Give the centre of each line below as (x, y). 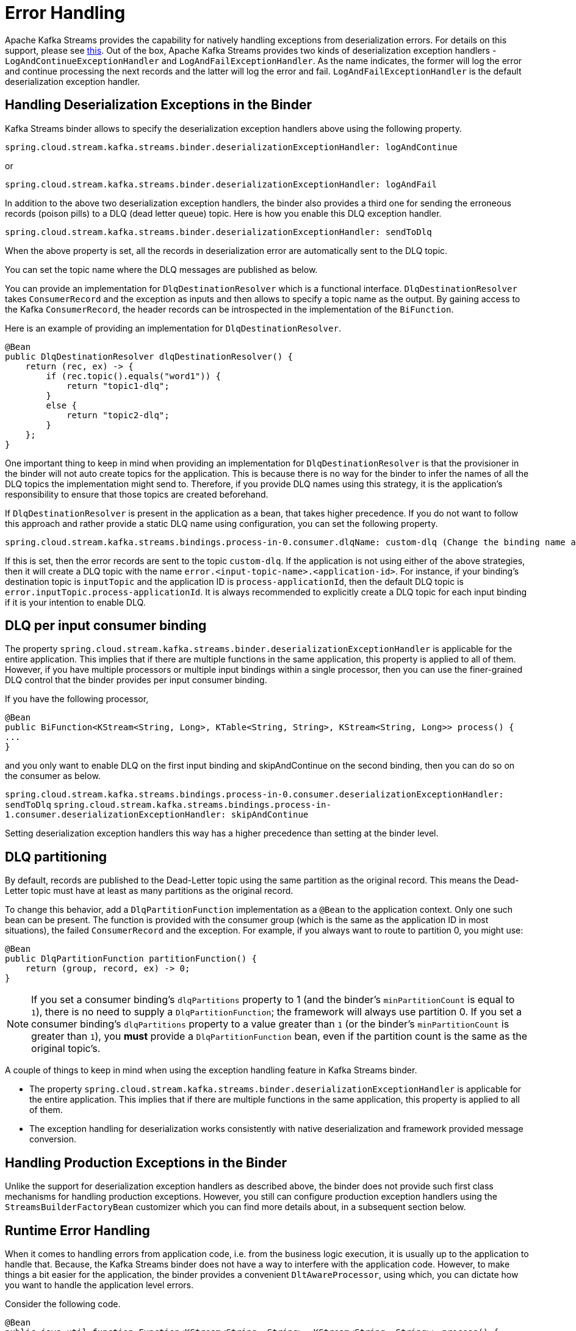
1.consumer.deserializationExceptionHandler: (116, 815)
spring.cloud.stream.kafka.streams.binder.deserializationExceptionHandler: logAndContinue (231, 147)
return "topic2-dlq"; (118, 415)
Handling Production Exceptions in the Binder (146, 1162)
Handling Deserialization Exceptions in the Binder (158, 105)
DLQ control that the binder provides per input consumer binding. (136, 680)
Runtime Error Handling (77, 1230)
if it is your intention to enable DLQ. (75, 602)
